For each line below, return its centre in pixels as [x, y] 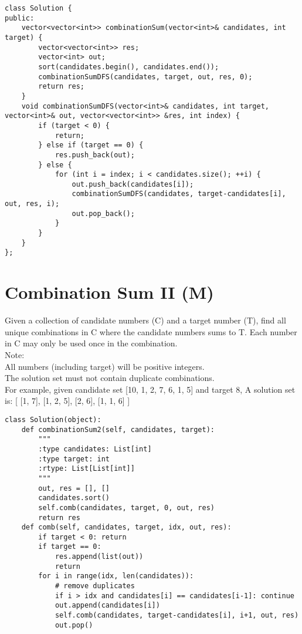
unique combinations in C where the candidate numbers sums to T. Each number [151, 331]
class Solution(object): [53, 419]
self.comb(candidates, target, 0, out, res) [126, 507]
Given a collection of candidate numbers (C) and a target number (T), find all [145, 320]
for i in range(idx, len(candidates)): [116, 576]
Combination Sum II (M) [109, 292]
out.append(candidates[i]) [107, 606]
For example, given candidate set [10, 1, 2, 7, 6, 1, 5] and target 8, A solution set [150, 389]
